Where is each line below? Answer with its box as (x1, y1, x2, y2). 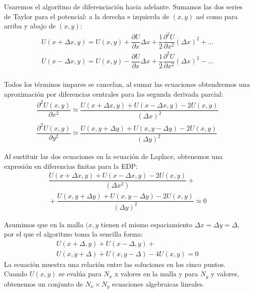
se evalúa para (58, 268, 102, 279)
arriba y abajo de (4, 21, 56, 31)
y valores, (211, 268, 239, 279)
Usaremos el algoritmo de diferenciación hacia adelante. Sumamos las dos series (4, 1, 243, 11)
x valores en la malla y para (114, 268, 198, 279)
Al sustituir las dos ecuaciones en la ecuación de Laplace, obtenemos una (4, 151, 223, 161)
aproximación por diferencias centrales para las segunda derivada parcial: (4, 88, 224, 99)
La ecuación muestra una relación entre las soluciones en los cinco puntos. (4, 259, 226, 269)
